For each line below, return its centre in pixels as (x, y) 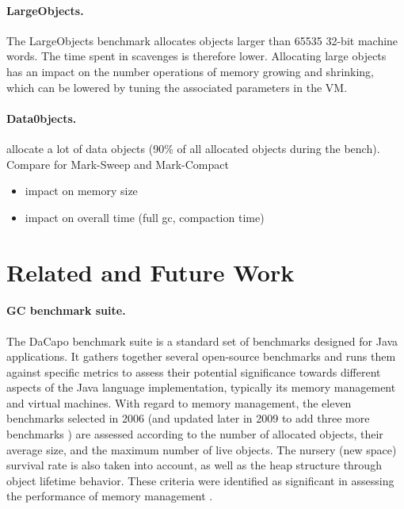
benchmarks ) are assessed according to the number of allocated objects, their (195, 434)
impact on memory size (81, 191)
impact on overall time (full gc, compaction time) (145, 217)
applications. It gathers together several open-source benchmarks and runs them (201, 356)
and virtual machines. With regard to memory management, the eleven (179, 402)
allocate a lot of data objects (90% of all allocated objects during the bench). (193, 148)
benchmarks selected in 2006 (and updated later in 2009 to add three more (188, 418)
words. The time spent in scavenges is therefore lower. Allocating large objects (196, 56)
